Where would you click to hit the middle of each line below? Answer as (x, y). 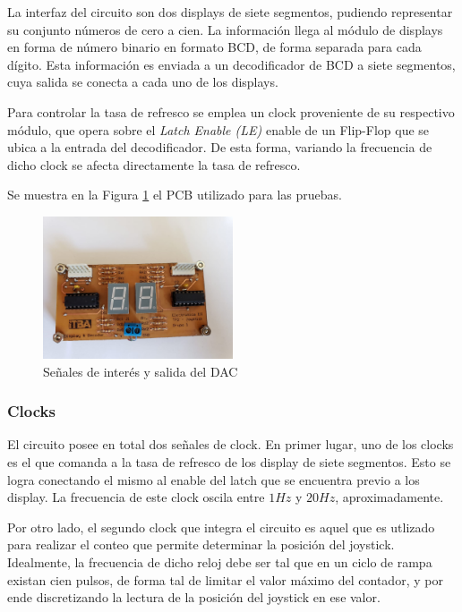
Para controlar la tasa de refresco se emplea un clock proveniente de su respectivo (231, 111)
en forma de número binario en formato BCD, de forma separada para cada (214, 47)
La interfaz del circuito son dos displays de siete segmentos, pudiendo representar (230, 12)
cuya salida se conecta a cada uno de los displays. (143, 82)
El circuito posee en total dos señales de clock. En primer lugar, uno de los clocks (231, 444)
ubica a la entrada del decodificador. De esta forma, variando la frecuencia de (220, 147)
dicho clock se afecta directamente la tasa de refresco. (154, 164)
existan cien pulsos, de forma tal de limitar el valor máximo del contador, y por (225, 579)
